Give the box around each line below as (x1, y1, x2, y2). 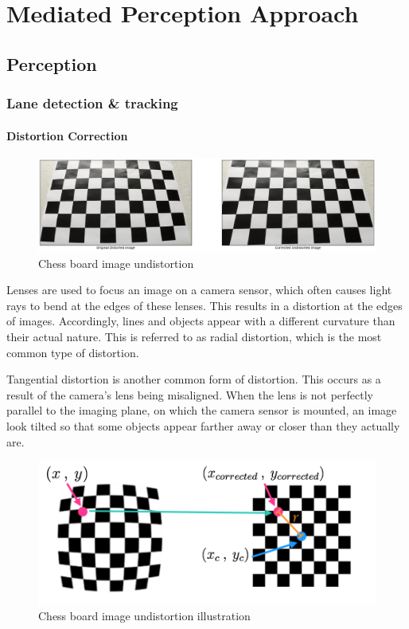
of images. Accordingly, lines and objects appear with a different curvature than (6, 313, 395, 329)
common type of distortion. (6, 344, 139, 360)
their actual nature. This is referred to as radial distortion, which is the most (6, 328, 382, 344)
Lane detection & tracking (6, 93, 178, 113)
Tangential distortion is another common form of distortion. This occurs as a (6, 371, 381, 387)
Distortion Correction (6, 127, 128, 143)
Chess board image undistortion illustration (38, 607, 251, 624)
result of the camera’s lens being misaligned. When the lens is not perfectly (6, 386, 374, 403)
